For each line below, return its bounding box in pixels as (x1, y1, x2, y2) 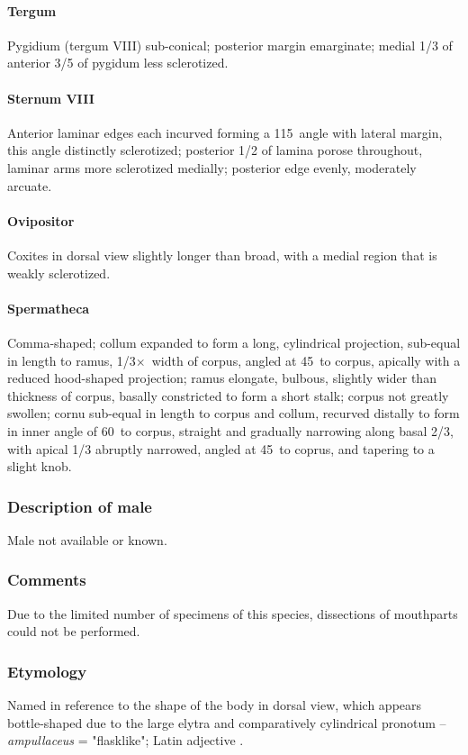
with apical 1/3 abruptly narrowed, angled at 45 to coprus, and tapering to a (7, 439, 435, 458)
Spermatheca (7, 298, 90, 317)
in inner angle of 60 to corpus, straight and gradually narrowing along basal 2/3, (7, 421, 454, 440)
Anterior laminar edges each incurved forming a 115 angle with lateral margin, (7, 123, 443, 141)
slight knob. (7, 457, 72, 476)
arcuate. (7, 176, 52, 195)
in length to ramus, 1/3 (7, 350, 136, 369)
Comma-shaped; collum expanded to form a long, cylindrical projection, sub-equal (7, 332, 461, 351)
